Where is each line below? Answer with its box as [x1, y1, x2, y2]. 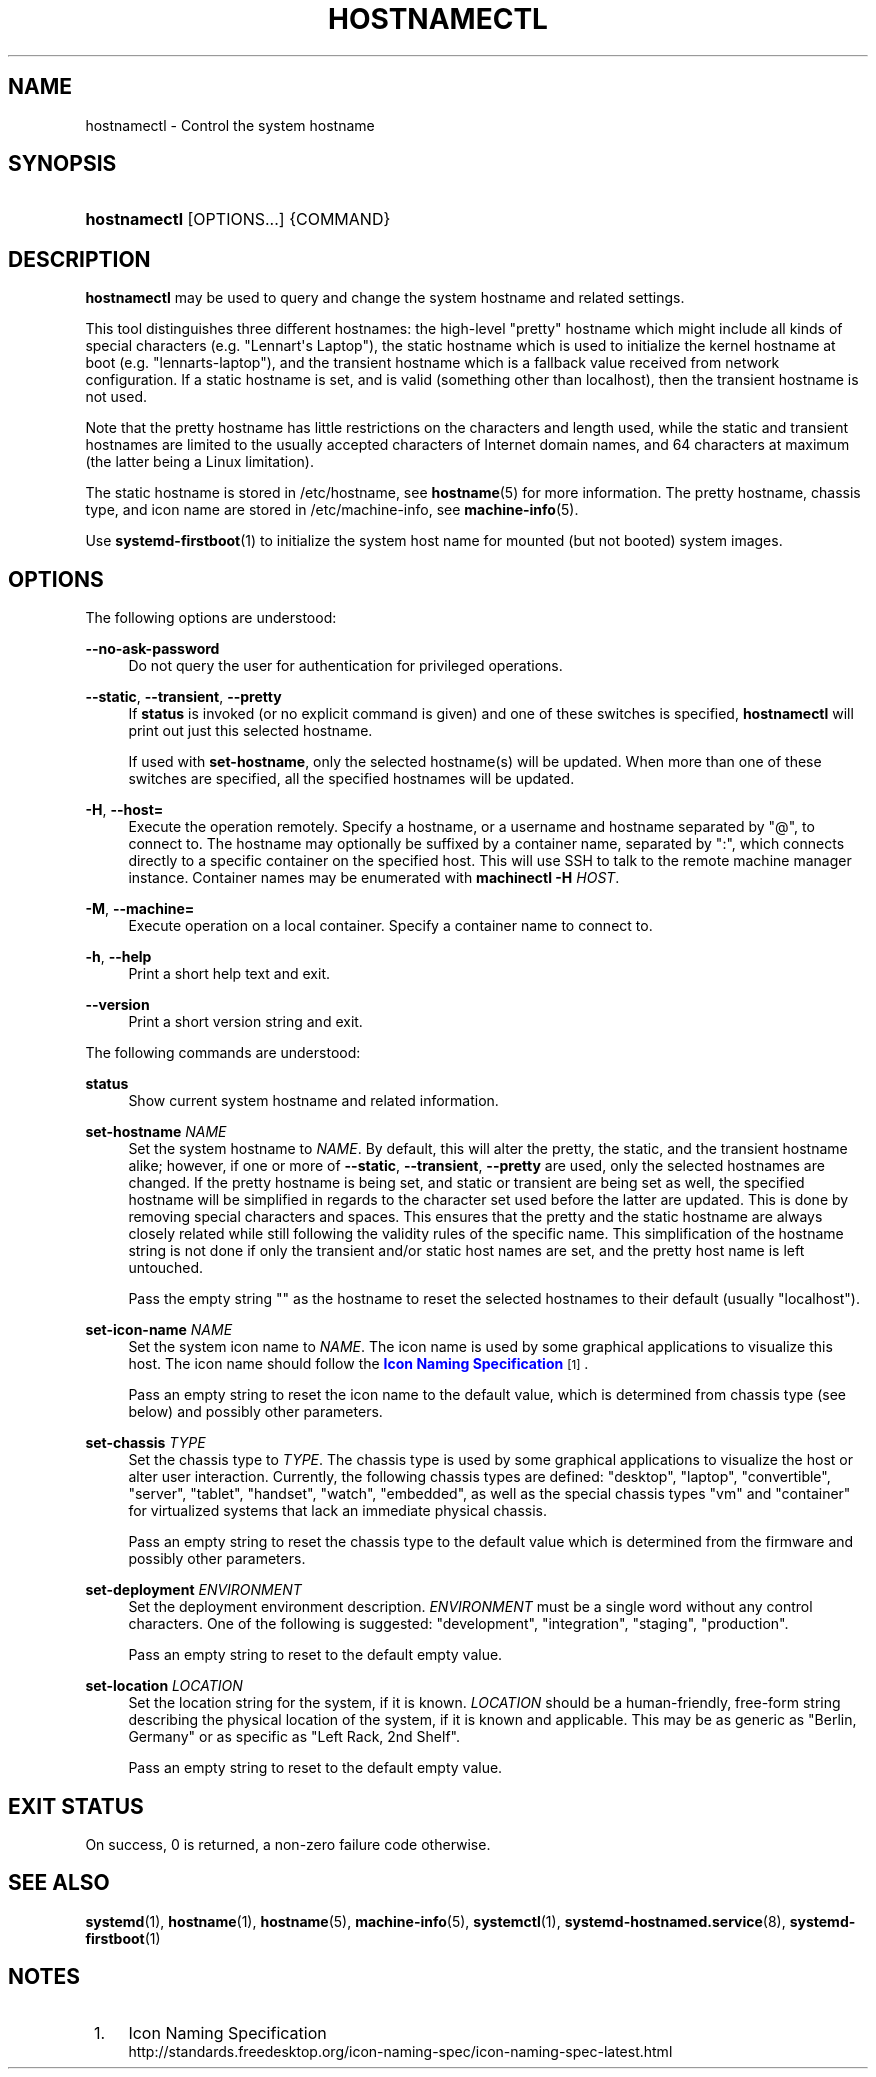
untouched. [128, 1259, 204, 1277]
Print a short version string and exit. [128, 1013, 363, 1031]
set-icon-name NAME [85, 1321, 233, 1339]
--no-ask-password [85, 640, 220, 658]
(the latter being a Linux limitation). [85, 453, 314, 471]
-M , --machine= [85, 900, 195, 918]
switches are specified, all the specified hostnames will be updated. [128, 770, 575, 788]
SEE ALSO [8, 1870, 110, 1896]
